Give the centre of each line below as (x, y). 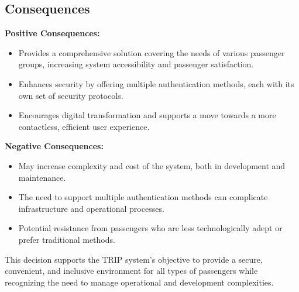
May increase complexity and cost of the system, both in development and (152, 165)
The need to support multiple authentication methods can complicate (143, 197)
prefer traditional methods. (67, 239)
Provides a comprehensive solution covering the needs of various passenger (152, 52)
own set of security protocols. (71, 95)
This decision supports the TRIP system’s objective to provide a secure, (134, 259)
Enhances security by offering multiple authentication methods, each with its (156, 83)
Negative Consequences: (54, 146)
